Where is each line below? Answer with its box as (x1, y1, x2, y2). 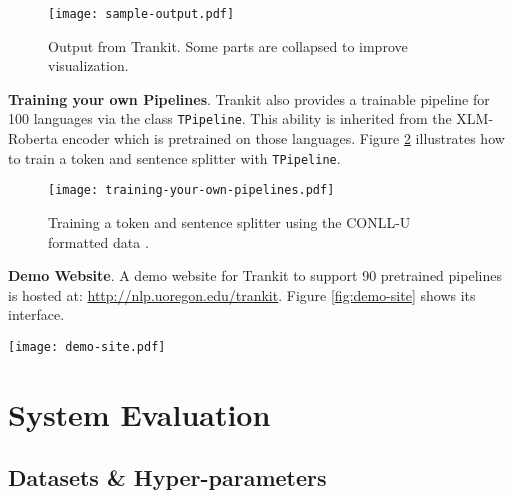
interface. (8, 304, 65, 325)
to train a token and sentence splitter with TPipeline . (8, 147, 341, 168)
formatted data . (48, 231, 149, 252)
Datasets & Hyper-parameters (8, 462, 327, 493)
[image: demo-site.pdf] (8, 339, 166, 354)
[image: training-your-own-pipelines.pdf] (48, 183, 335, 198)
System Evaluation (8, 393, 271, 434)
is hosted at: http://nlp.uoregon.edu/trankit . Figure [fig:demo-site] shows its (8, 284, 476, 305)
